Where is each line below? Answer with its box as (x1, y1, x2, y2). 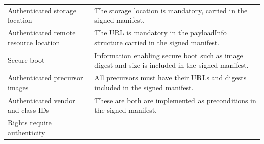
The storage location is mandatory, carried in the (94, 5, 248, 15)
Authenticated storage (8, 5, 77, 15)
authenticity (8, 127, 45, 137)
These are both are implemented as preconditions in (94, 94, 256, 105)
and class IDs (8, 105, 49, 115)
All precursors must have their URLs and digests (94, 72, 247, 83)
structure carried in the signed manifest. (94, 37, 220, 47)
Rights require (8, 117, 52, 127)
